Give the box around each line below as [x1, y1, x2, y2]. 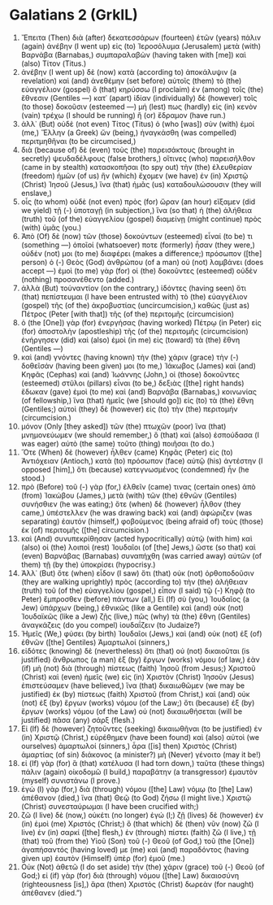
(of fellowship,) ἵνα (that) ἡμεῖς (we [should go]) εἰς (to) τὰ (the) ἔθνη [20, 395, 254, 405]
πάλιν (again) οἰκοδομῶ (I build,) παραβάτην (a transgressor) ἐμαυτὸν [20, 767, 258, 777]
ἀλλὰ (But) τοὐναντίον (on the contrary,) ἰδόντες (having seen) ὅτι [20, 283, 247, 293]
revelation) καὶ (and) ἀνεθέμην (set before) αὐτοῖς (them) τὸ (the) [20, 76, 242, 85]
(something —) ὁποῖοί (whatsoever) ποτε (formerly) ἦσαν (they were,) [20, 240, 255, 250]
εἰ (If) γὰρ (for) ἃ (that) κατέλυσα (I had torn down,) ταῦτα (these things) [20, 758, 265, 768]
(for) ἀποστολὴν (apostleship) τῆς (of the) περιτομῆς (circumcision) [20, 326, 249, 336]
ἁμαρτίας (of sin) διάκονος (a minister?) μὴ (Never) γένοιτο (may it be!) [20, 750, 262, 759]
